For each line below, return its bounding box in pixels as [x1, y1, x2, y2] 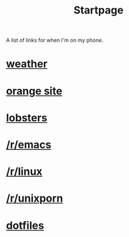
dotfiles [6, 219, 45, 232]
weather [6, 57, 48, 71]
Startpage [73, 4, 124, 17]
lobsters [6, 111, 47, 124]
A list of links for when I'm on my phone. [6, 36, 104, 44]
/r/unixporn [6, 192, 63, 205]
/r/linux [6, 165, 43, 178]
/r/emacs [6, 138, 52, 151]
